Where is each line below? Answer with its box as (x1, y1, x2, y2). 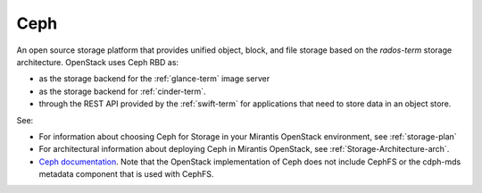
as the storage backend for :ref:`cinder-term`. (38, 86, 206, 96)
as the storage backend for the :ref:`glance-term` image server (38, 73, 270, 84)
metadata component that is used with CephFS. (38, 169, 214, 180)
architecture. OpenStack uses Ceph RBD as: (16, 56, 179, 67)
